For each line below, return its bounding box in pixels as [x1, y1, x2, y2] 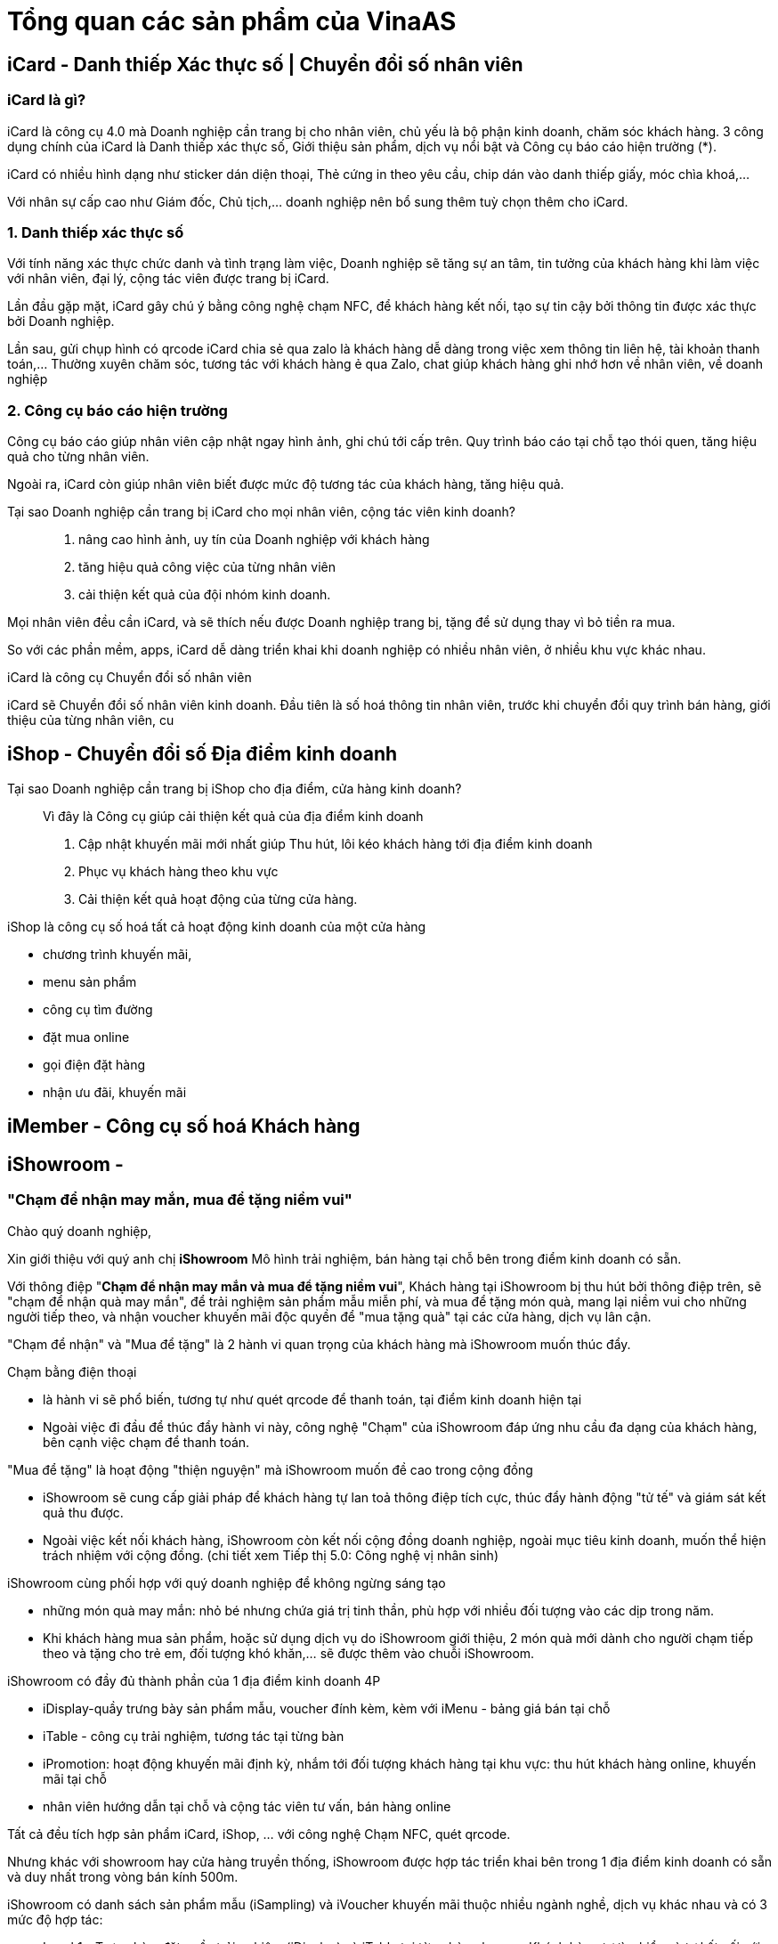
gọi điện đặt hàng [43, 1056, 146, 1072]
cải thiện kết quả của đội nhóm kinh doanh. [78, 587, 331, 603]
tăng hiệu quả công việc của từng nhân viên [78, 559, 336, 575]
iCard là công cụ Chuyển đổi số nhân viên [7, 670, 252, 686]
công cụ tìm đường [43, 1001, 153, 1017]
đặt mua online [43, 1029, 130, 1045]
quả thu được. [43, 1504, 124, 1520]
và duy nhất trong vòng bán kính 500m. [7, 1868, 239, 1884]
